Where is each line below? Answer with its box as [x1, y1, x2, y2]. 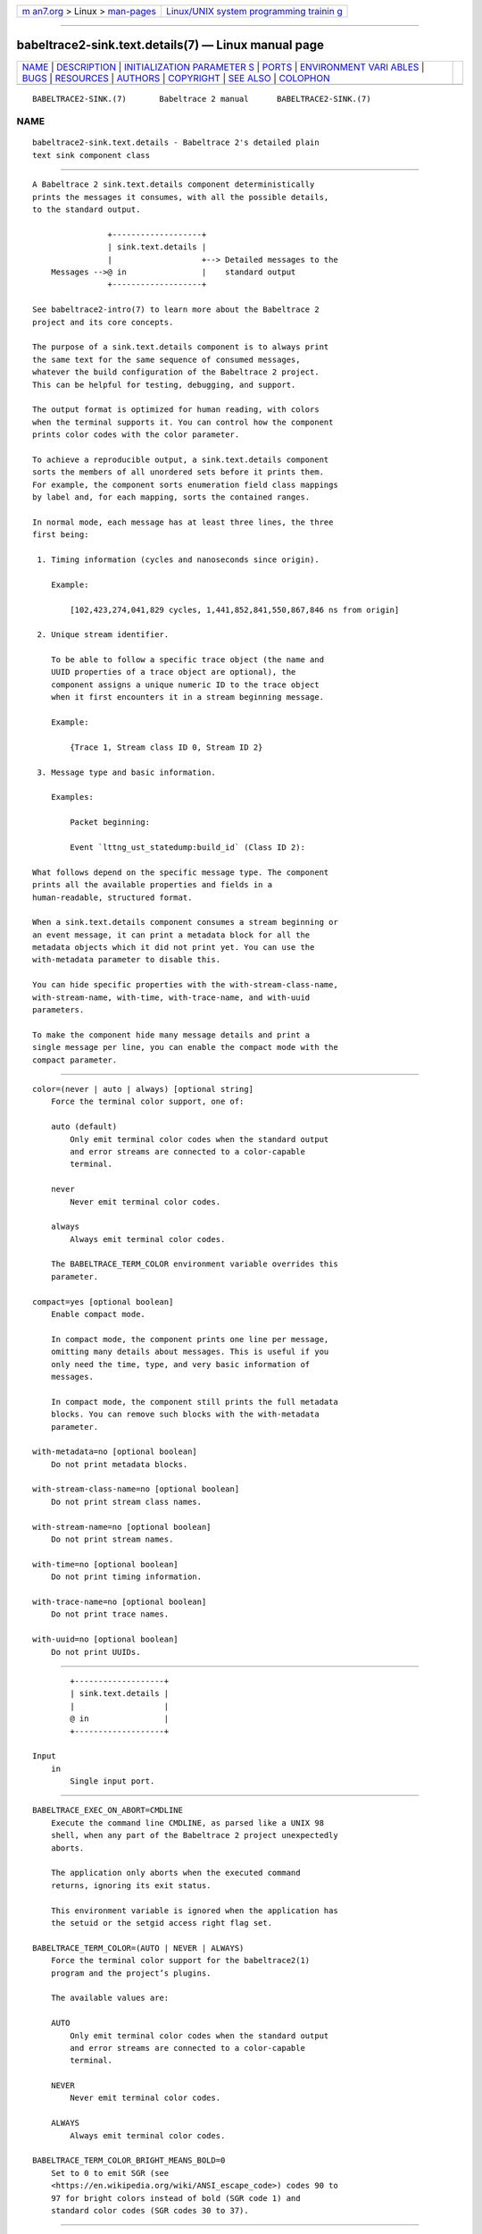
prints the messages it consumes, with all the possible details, [32, 192, 329, 202]
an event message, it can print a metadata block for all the [32, 929, 311, 940]
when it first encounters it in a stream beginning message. [50, 693, 325, 702]
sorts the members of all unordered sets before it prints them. [32, 467, 325, 477]
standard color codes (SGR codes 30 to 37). [50, 2205, 249, 2215]
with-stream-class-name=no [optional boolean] [32, 1484, 240, 1494]
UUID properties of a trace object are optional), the [50, 667, 296, 677]
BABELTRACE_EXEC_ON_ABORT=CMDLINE [32, 1805, 183, 1816]
